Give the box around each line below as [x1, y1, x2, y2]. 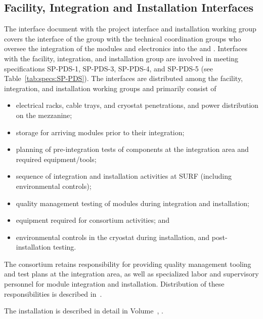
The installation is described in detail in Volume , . [4, 305, 163, 316]
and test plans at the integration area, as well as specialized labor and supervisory [4, 268, 259, 279]
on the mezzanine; [16, 109, 72, 120]
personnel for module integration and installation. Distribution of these [4, 278, 225, 289]
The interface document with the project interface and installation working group [4, 23, 256, 34]
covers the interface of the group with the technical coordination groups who [4, 33, 241, 44]
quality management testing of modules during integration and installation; [16, 197, 249, 208]
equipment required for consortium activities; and [16, 215, 170, 225]
